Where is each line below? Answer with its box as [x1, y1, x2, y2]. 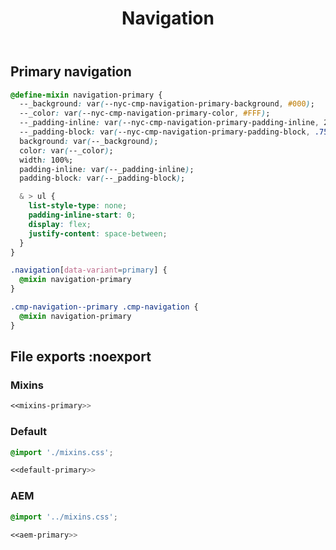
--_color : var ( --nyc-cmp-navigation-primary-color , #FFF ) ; [19, 108, 271, 119]
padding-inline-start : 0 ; [28, 210, 137, 221]
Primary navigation [10, 63, 132, 81]
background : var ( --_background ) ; [19, 136, 159, 146]
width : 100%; [19, 155, 74, 165]
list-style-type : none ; [28, 201, 128, 211]
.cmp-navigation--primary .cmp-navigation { [10, 302, 199, 312]
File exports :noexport [10, 348, 152, 366]
